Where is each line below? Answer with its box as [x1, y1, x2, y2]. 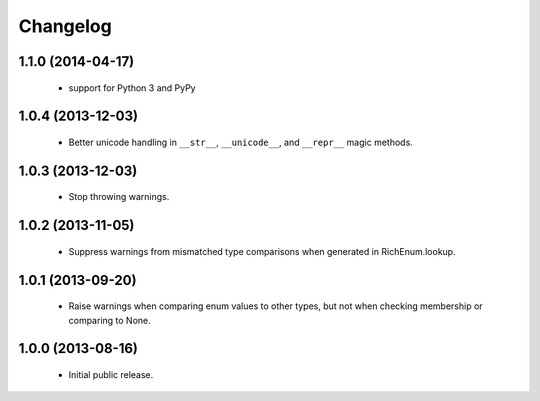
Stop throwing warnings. [68, 191, 170, 203]
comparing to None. [68, 314, 152, 326]
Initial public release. [68, 368, 154, 380]
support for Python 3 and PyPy [68, 81, 196, 94]
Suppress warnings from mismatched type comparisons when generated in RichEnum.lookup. [68, 245, 456, 257]
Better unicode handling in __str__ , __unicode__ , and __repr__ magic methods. [68, 136, 414, 148]
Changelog [18, 15, 112, 37]
